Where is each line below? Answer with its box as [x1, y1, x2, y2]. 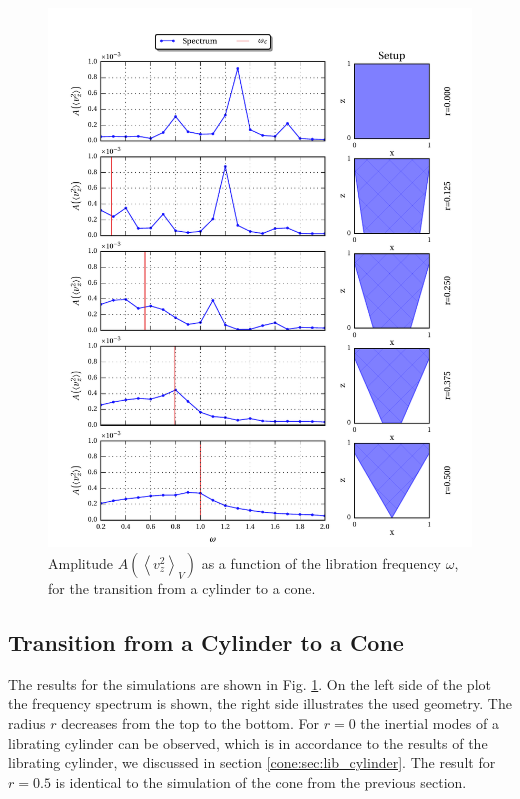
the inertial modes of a [360, 712, 499, 733]
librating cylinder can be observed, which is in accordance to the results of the [8, 732, 488, 753]
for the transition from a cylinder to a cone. [48, 577, 316, 598]
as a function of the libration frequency [201, 552, 442, 573]
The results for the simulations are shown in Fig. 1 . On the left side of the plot [8, 673, 491, 694]
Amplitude [48, 552, 113, 573]
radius [8, 712, 46, 733]
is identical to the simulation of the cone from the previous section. [55, 771, 467, 792]
